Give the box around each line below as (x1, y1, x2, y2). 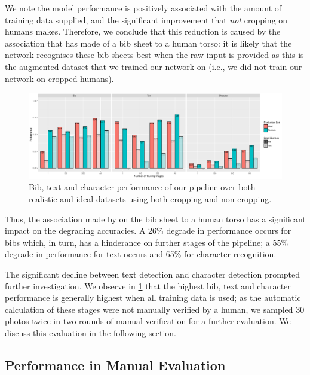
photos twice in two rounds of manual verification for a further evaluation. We (5, 315, 291, 327)
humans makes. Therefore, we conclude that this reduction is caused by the (5, 25, 281, 38)
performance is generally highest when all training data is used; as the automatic (5, 291, 301, 304)
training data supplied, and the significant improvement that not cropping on (5, 13, 288, 26)
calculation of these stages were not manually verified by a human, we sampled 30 (5, 303, 305, 315)
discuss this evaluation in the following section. (5, 326, 176, 339)
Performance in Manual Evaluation (5, 355, 226, 374)
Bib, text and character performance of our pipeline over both (29, 181, 256, 193)
